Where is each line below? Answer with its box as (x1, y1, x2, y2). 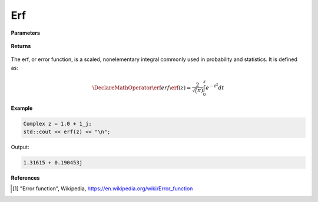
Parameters (11, 29, 41, 36)
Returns (11, 42, 31, 49)
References (11, 174, 40, 181)
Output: (11, 143, 29, 150)
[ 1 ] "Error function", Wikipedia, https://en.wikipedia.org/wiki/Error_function (12, 185, 193, 192)
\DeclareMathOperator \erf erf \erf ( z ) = (92, 84, 191, 91)
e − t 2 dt (205, 82, 224, 91)
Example (11, 105, 33, 112)
